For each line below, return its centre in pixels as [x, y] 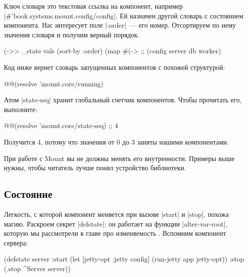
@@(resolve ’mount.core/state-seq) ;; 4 [61, 125]
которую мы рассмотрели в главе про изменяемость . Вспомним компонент [115, 233]
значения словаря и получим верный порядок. [72, 34]
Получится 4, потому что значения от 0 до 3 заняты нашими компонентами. [116, 141]
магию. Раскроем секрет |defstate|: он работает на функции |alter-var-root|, [116, 223]
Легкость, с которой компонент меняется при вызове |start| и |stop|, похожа [116, 214]
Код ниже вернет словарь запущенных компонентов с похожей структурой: [115, 67]
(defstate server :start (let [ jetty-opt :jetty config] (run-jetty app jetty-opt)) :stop [124, 259]
